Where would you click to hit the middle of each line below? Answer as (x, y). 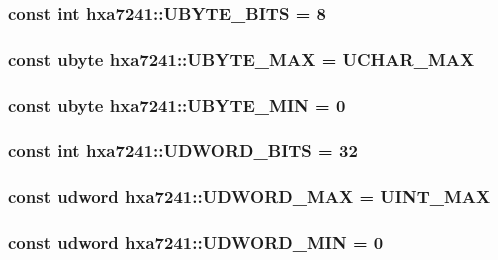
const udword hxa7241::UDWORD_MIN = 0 (196, 242)
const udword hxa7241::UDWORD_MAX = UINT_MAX (249, 196)
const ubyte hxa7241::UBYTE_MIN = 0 (177, 104)
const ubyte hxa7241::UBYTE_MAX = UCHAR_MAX (241, 58)
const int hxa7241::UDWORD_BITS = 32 (183, 150)
